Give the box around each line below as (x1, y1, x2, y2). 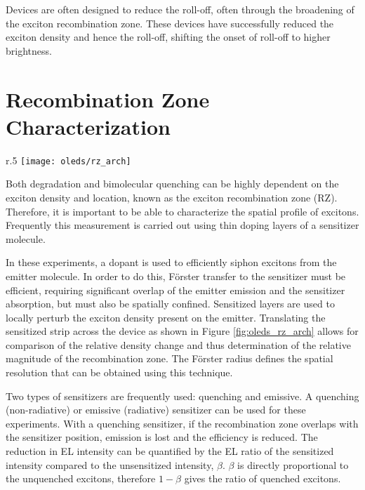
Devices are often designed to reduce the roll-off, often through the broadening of (6, 2, 354, 16)
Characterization (6, 112, 171, 140)
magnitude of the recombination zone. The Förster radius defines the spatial (6, 351, 333, 366)
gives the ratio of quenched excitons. (184, 471, 341, 486)
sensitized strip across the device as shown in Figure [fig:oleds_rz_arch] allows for (6, 324, 359, 338)
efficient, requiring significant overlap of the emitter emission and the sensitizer (6, 282, 345, 297)
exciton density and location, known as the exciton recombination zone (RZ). (6, 190, 338, 204)
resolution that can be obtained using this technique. (6, 365, 233, 380)
